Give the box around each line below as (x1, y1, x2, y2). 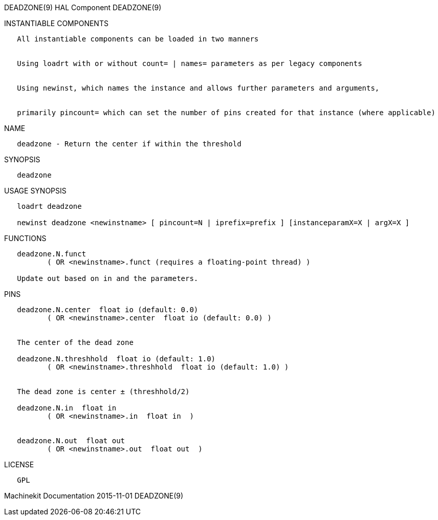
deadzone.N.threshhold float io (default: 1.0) (17, 355, 216, 363)
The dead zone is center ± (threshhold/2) (17, 387, 190, 396)
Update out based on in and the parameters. (17, 274, 199, 283)
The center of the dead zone (17, 338, 134, 346)
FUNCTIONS (4, 234, 47, 243)
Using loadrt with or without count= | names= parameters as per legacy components (17, 59, 362, 68)
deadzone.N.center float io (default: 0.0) (17, 306, 199, 314)
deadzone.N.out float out (17, 437, 125, 445)
